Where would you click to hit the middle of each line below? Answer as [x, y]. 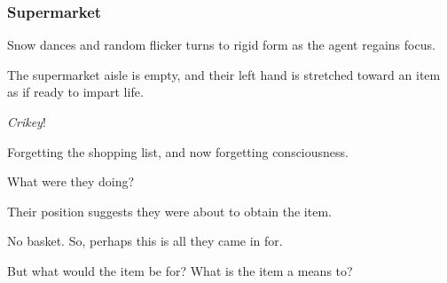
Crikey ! [27, 122]
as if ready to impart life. [75, 92]
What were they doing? [71, 181]
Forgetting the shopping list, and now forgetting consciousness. [178, 151]
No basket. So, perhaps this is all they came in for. [145, 241]
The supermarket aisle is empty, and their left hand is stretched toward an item [224, 74]
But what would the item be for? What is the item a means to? [180, 270]
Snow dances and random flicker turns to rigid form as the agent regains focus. [221, 45]
